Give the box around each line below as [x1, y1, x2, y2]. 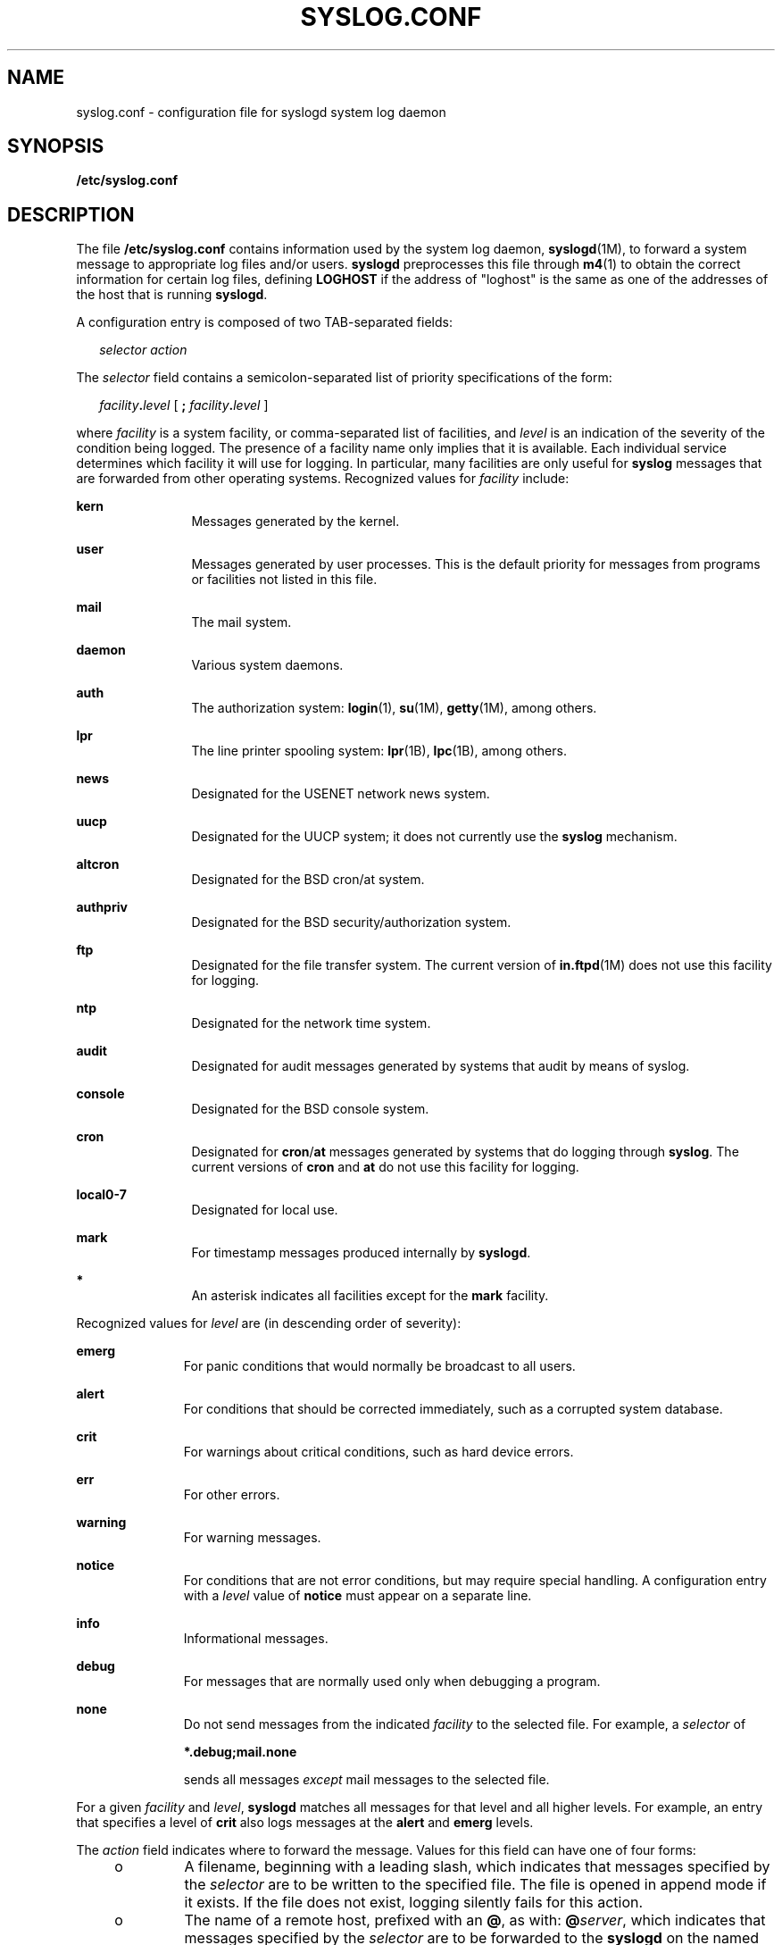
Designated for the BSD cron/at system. [191, 872, 425, 888]
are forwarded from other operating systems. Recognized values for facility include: [76, 471, 570, 487]
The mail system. [191, 614, 292, 630]
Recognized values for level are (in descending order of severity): [76, 1315, 462, 1331]
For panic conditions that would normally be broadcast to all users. [183, 1358, 576, 1374]
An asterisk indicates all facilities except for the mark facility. [191, 1288, 549, 1304]
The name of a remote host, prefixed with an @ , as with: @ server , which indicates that [184, 1911, 766, 1930]
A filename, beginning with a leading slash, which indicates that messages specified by [184, 1857, 770, 1876]
